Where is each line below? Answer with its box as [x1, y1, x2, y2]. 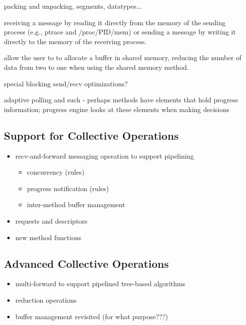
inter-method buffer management [27, 199, 125, 210]
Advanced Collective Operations [4, 256, 169, 271]
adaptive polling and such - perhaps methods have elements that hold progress [4, 95, 238, 105]
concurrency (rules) [27, 167, 85, 177]
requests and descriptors [15, 215, 88, 226]
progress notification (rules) [27, 183, 109, 193]
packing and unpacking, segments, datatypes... [4, 1, 142, 11]
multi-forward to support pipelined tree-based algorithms [15, 278, 186, 289]
